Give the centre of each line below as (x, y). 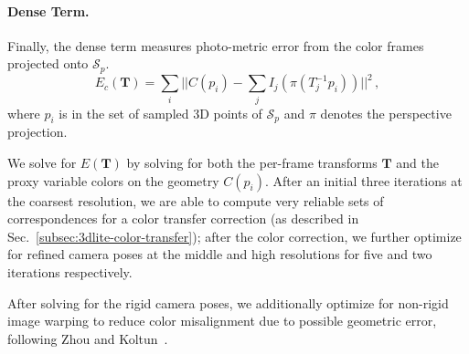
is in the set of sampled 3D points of (160, 113)
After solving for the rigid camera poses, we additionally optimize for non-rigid (228, 302)
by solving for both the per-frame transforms (252, 163)
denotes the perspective (386, 113)
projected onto (48, 63)
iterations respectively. (70, 272)
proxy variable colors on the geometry (113, 180)
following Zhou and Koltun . (88, 338)
